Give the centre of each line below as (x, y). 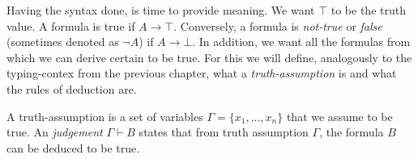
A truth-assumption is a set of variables (105, 116)
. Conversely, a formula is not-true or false (278, 25)
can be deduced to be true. (73, 147)
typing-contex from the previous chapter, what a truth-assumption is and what (202, 73)
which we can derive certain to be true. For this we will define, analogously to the (209, 57)
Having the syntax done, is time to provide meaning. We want (161, 10)
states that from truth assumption (224, 132)
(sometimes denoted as (63, 42)
